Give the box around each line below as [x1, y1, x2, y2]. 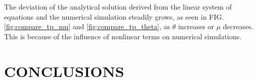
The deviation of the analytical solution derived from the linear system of [4, 2, 232, 12]
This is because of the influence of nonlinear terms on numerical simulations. [4, 31, 242, 41]
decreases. [223, 21, 253, 32]
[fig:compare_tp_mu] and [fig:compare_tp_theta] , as [4, 21, 170, 32]
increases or [178, 21, 214, 32]
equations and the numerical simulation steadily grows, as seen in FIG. [4, 11, 224, 22]
